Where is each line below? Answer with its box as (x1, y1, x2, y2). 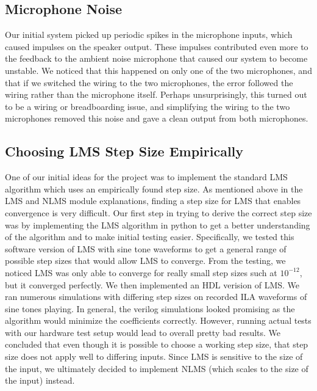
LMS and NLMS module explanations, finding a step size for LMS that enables (5, 194, 301, 207)
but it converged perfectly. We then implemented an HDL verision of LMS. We (5, 278, 300, 291)
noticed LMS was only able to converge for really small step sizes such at (5, 266, 277, 279)
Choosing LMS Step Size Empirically (5, 142, 244, 161)
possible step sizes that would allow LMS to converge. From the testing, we (5, 254, 286, 267)
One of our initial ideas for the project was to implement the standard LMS (5, 170, 288, 183)
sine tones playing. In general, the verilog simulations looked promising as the (5, 302, 295, 315)
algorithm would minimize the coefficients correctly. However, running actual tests (5, 314, 312, 327)
